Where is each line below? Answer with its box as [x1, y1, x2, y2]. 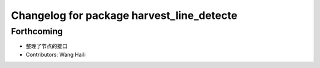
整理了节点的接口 [25, 43, 68, 50]
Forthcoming [11, 26, 63, 37]
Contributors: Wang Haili [25, 51, 86, 58]
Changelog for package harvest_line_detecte [11, 9, 238, 22]
